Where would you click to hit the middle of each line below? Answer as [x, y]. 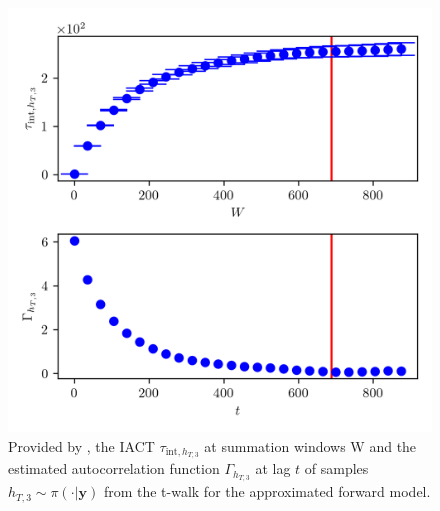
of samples [336, 468]
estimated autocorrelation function [114, 468]
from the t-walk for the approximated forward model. [267, 491]
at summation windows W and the [310, 445]
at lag [273, 468]
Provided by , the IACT [81, 445]
